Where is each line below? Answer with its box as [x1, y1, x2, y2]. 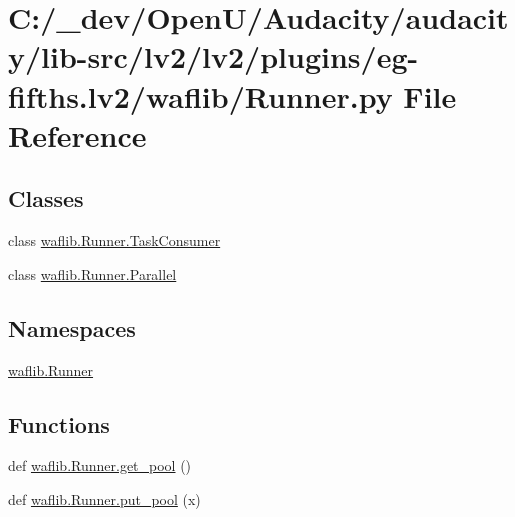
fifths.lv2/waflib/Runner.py [8, 75, 393, 116]
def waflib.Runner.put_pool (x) [8, 488, 201, 509]
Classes [8, 183, 84, 214]
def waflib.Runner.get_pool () [8, 455, 192, 476]
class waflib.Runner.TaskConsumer [8, 230, 221, 251]
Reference [8, 114, 147, 155]
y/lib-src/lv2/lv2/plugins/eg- [8, 36, 419, 77]
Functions [8, 408, 110, 439]
